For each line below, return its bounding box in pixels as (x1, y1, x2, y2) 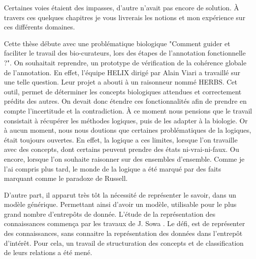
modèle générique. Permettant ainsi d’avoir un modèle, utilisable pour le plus (4, 199, 237, 209)
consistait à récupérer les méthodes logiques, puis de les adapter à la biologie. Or (4, 115, 248, 125)
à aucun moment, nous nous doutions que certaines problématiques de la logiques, (4, 125, 252, 135)
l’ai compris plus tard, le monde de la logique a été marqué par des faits (4, 163, 222, 173)
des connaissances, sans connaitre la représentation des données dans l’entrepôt (4, 228, 243, 238)
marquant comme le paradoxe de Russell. (4, 173, 128, 183)
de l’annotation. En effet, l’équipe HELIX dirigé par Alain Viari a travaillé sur (4, 67, 241, 77)
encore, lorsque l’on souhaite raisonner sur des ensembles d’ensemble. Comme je (4, 153, 245, 164)
